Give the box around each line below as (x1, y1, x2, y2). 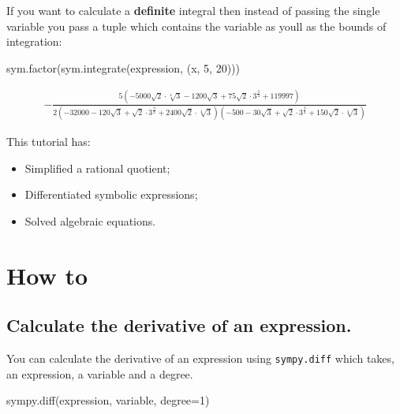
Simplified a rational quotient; (24, 159, 170, 176)
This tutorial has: (6, 133, 91, 150)
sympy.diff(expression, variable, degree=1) (6, 392, 210, 408)
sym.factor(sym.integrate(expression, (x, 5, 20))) (6, 59, 240, 76)
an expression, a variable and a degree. (6, 365, 193, 382)
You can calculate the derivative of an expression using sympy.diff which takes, (6, 349, 394, 366)
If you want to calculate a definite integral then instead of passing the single (6, 2, 380, 18)
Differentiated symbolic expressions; (24, 186, 198, 203)
